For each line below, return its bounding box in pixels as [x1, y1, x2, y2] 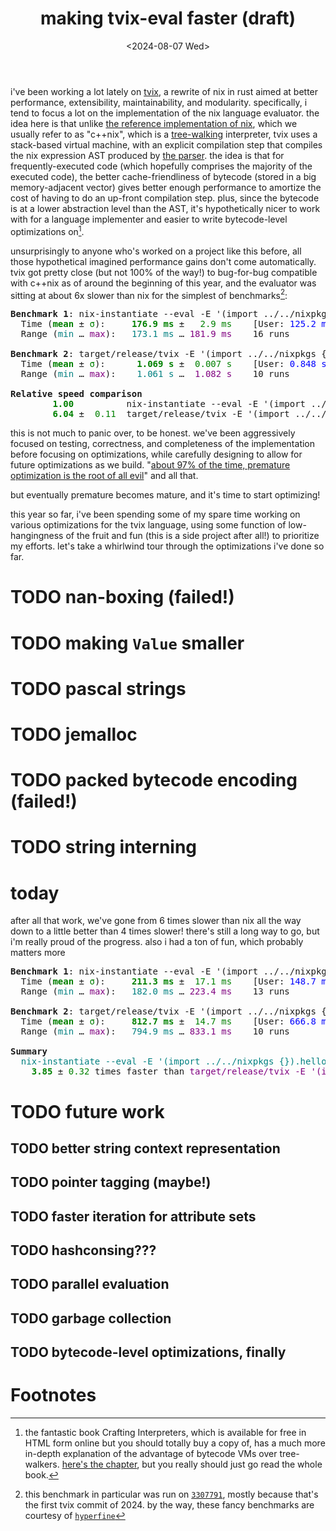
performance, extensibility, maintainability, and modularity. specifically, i [10, 96, 308, 108]
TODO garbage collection [10, 1310, 172, 1327]
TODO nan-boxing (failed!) [10, 586, 235, 609]
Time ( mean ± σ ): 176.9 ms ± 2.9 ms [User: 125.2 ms [20, 318, 333, 330]
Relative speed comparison [10, 388, 143, 400]
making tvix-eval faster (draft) [40, 7, 296, 30]
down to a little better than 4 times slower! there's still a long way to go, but [10, 925, 320, 937]
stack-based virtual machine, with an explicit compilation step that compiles [10, 138, 323, 151]
